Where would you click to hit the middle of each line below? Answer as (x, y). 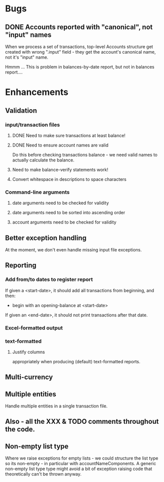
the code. (20, 430)
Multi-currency (29, 377)
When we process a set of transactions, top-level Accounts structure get (79, 47)
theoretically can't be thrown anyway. (43, 474)
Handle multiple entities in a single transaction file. (56, 406)
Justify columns (29, 352)
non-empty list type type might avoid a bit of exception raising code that (79, 469)
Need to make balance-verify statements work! (60, 169)
